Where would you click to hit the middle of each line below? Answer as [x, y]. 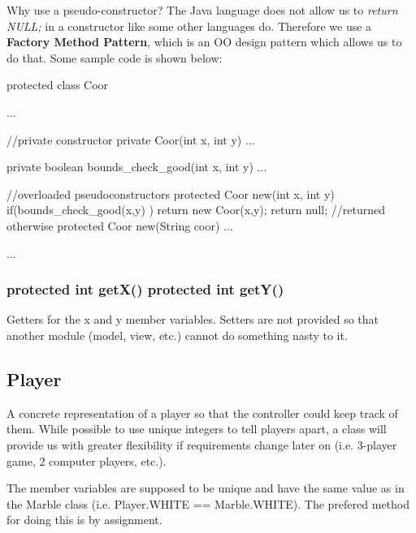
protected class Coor [58, 85]
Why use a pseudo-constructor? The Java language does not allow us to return [202, 10]
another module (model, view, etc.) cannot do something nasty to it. [177, 335]
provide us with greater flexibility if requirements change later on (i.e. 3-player [202, 444]
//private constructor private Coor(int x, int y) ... [131, 139]
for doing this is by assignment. [84, 520]
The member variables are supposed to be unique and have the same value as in [206, 488]
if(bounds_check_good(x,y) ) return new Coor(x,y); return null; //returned [196, 210]
